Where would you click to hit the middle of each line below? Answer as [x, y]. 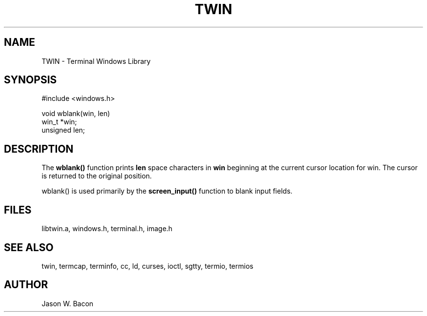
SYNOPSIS [30, 80]
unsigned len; [63, 130]
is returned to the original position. [97, 176]
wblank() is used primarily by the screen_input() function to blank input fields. [167, 191]
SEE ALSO [29, 247]
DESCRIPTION [39, 149]
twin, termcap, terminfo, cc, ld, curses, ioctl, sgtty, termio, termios [147, 266]
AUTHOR [26, 285]
